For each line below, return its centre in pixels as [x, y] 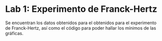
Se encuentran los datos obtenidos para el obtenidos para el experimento [81, 23]
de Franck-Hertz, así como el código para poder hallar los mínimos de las [81, 28]
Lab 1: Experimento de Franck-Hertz [81, 9]
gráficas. [14, 33]
